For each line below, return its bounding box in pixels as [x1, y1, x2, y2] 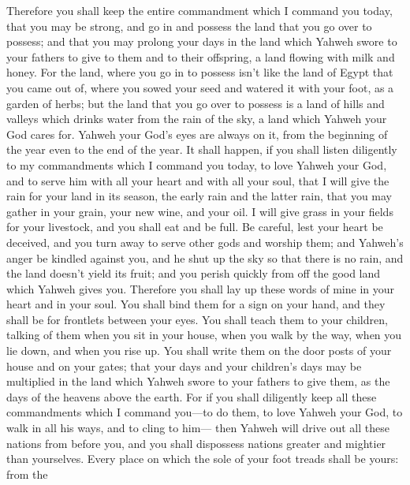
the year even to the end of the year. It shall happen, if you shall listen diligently [6, 141, 397, 158]
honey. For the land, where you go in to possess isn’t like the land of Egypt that [6, 64, 393, 80]
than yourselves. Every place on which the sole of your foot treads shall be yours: [6, 450, 399, 467]
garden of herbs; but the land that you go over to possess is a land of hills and [6, 95, 385, 111]
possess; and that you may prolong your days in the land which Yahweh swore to [6, 33, 397, 50]
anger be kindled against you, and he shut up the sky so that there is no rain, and [6, 249, 404, 266]
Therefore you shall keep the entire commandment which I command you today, [6, 2, 393, 18]
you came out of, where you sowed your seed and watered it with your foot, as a [6, 79, 394, 95]
